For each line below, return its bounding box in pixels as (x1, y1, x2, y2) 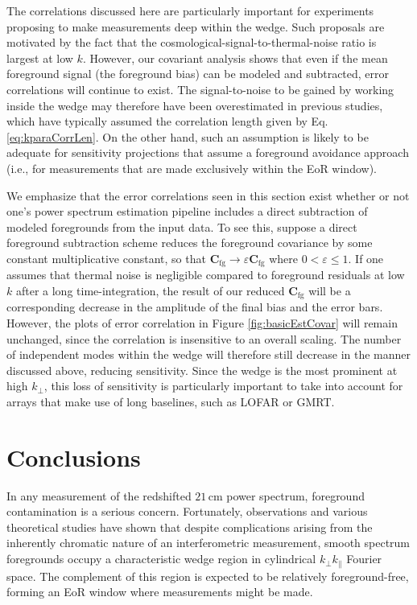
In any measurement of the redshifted (6, 487, 192, 504)
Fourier (346, 550, 382, 567)
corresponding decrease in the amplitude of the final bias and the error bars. (6, 298, 383, 315)
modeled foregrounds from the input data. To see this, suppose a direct (6, 218, 357, 235)
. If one (348, 249, 384, 266)
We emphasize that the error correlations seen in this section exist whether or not (6, 187, 410, 204)
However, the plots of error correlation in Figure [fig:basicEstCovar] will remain (6, 315, 398, 331)
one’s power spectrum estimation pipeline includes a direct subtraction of (6, 203, 368, 220)
